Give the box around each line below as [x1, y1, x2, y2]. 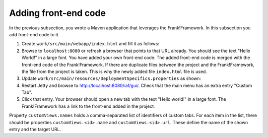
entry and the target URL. [9, 127, 62, 133]
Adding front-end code [9, 7, 106, 18]
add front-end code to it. [9, 31, 60, 37]
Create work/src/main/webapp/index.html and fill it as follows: [21, 41, 160, 47]
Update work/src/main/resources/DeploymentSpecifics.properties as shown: [21, 75, 201, 81]
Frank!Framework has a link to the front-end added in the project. [21, 103, 155, 109]
